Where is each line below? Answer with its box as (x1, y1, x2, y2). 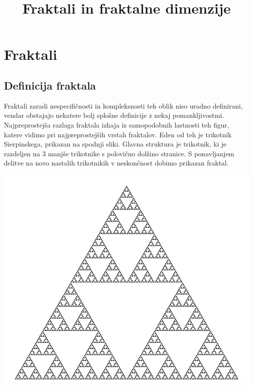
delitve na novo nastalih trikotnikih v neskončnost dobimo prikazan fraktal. (4, 158, 229, 168)
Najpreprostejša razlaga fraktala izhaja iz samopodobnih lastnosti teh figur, (4, 119, 229, 129)
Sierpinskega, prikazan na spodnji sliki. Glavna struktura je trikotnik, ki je (4, 139, 227, 149)
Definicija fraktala (4, 77, 96, 92)
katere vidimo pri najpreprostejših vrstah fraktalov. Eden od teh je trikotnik (4, 129, 232, 139)
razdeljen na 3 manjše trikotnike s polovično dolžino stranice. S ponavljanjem (4, 148, 235, 158)
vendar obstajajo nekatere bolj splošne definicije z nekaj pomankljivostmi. (4, 110, 224, 120)
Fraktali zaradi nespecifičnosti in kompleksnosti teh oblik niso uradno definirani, (4, 100, 243, 110)
